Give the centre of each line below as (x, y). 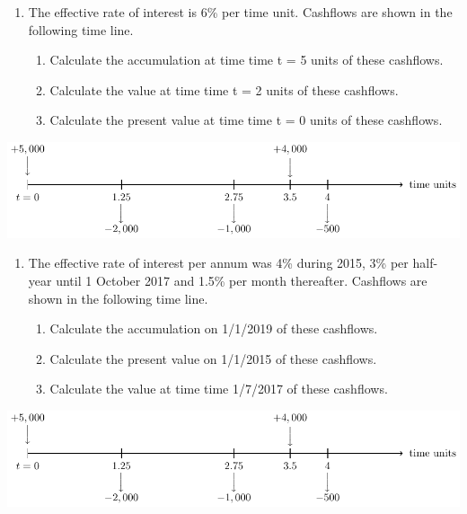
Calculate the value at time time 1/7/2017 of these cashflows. (219, 389)
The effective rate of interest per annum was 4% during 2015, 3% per (218, 263)
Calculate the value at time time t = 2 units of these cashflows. (224, 89)
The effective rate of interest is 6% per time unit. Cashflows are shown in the (240, 12)
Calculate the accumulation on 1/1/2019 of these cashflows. (214, 328)
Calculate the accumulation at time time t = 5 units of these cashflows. (247, 60)
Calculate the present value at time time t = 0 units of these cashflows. (246, 120)
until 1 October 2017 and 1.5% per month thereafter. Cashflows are (242, 281)
